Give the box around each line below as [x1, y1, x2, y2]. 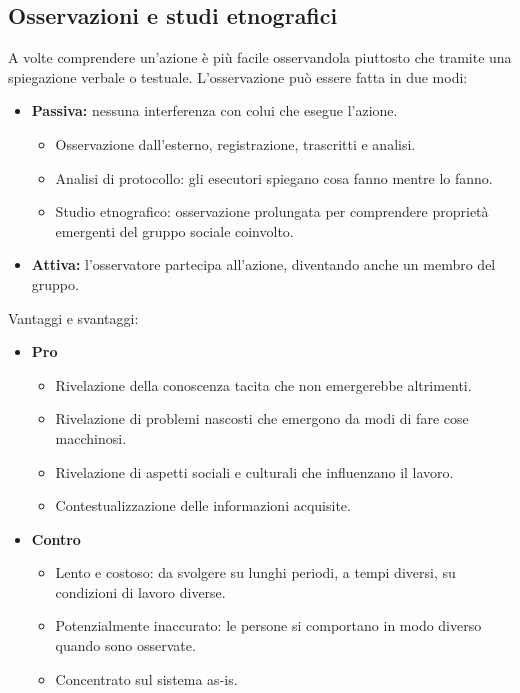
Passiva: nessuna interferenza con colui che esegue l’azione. [31, 100, 398, 121]
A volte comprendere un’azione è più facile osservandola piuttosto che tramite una [8, 47, 512, 68]
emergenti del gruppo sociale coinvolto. [55, 220, 294, 241]
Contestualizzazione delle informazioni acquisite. [55, 495, 351, 516]
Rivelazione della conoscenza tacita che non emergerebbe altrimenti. [55, 374, 472, 395]
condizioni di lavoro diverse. [55, 581, 226, 602]
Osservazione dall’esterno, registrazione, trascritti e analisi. [55, 133, 416, 154]
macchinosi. [55, 427, 127, 448]
